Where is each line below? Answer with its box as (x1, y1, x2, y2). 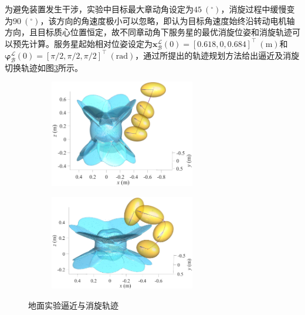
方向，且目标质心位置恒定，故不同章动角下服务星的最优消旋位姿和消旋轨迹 (5, 26, 292, 38)
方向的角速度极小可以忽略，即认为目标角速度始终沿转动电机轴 (56, 14, 295, 26)
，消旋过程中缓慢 (221, 3, 287, 15)
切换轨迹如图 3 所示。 (5, 61, 83, 73)
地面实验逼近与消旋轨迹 (28, 299, 118, 311)
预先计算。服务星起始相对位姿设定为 (12, 37, 152, 49)
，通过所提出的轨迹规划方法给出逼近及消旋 (135, 49, 300, 61)
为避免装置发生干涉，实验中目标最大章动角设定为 (5, 3, 194, 15)
